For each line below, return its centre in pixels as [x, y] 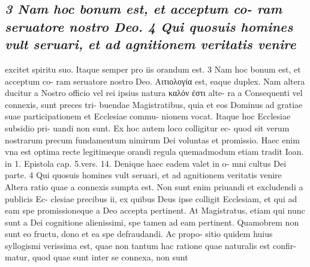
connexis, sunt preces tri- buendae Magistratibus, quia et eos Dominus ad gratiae [154, 104]
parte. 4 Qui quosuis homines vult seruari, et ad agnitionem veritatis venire [143, 175]
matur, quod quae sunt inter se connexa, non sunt [97, 257]
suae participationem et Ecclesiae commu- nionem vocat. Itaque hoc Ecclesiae [148, 116]
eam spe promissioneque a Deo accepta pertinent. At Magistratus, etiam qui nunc [155, 210]
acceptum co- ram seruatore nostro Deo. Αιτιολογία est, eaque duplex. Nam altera [155, 81]
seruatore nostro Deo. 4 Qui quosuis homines [149, 26]
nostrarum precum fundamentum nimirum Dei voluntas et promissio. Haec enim [152, 139]
